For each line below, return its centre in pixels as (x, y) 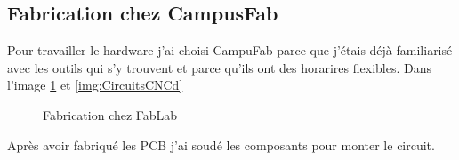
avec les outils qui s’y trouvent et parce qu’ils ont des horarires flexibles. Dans (219, 67)
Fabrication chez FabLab (110, 114)
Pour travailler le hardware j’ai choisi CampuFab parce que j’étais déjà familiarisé (230, 50)
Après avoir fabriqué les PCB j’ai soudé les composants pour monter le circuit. (221, 144)
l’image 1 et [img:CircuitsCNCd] (95, 85)
